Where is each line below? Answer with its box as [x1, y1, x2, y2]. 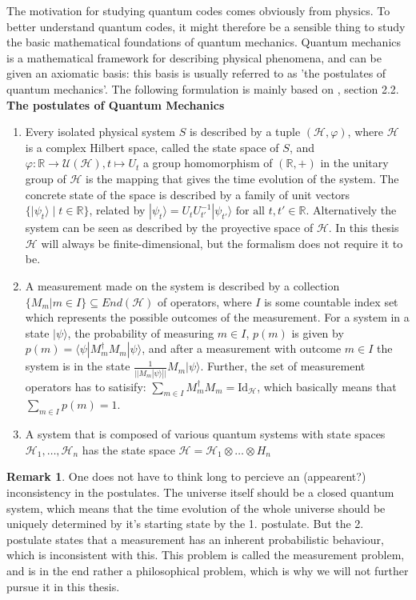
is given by [291, 324, 344, 341]
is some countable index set [264, 293, 398, 310]
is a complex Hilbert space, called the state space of [25, 138, 279, 155]
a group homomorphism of [142, 154, 273, 171]
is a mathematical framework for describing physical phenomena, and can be [6, 49, 382, 66]
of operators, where [157, 293, 252, 310]
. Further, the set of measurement [200, 358, 366, 374]
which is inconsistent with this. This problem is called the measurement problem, [6, 546, 405, 563]
